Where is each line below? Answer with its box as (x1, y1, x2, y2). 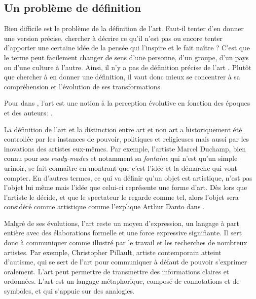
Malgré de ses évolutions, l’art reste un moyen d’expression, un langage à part (4, 218, 240, 228)
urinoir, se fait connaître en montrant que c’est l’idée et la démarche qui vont (4, 162, 237, 173)
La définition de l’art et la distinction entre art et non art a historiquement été (4, 124, 242, 134)
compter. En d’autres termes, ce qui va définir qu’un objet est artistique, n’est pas (4, 172, 253, 183)
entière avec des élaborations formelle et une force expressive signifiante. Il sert (4, 227, 242, 238)
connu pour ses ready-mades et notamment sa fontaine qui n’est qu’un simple (4, 153, 238, 163)
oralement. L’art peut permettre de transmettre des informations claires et (4, 266, 229, 276)
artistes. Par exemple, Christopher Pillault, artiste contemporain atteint (4, 247, 221, 257)
